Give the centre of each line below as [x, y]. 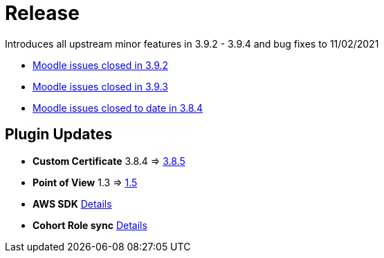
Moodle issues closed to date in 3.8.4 [118, 108]
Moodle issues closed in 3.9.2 [101, 65]
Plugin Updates [59, 135]
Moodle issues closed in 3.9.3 [100, 86]
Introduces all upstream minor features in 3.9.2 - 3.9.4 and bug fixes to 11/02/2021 [192, 43]
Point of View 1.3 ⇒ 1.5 [85, 182]
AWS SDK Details [72, 204]
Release [42, 13]
